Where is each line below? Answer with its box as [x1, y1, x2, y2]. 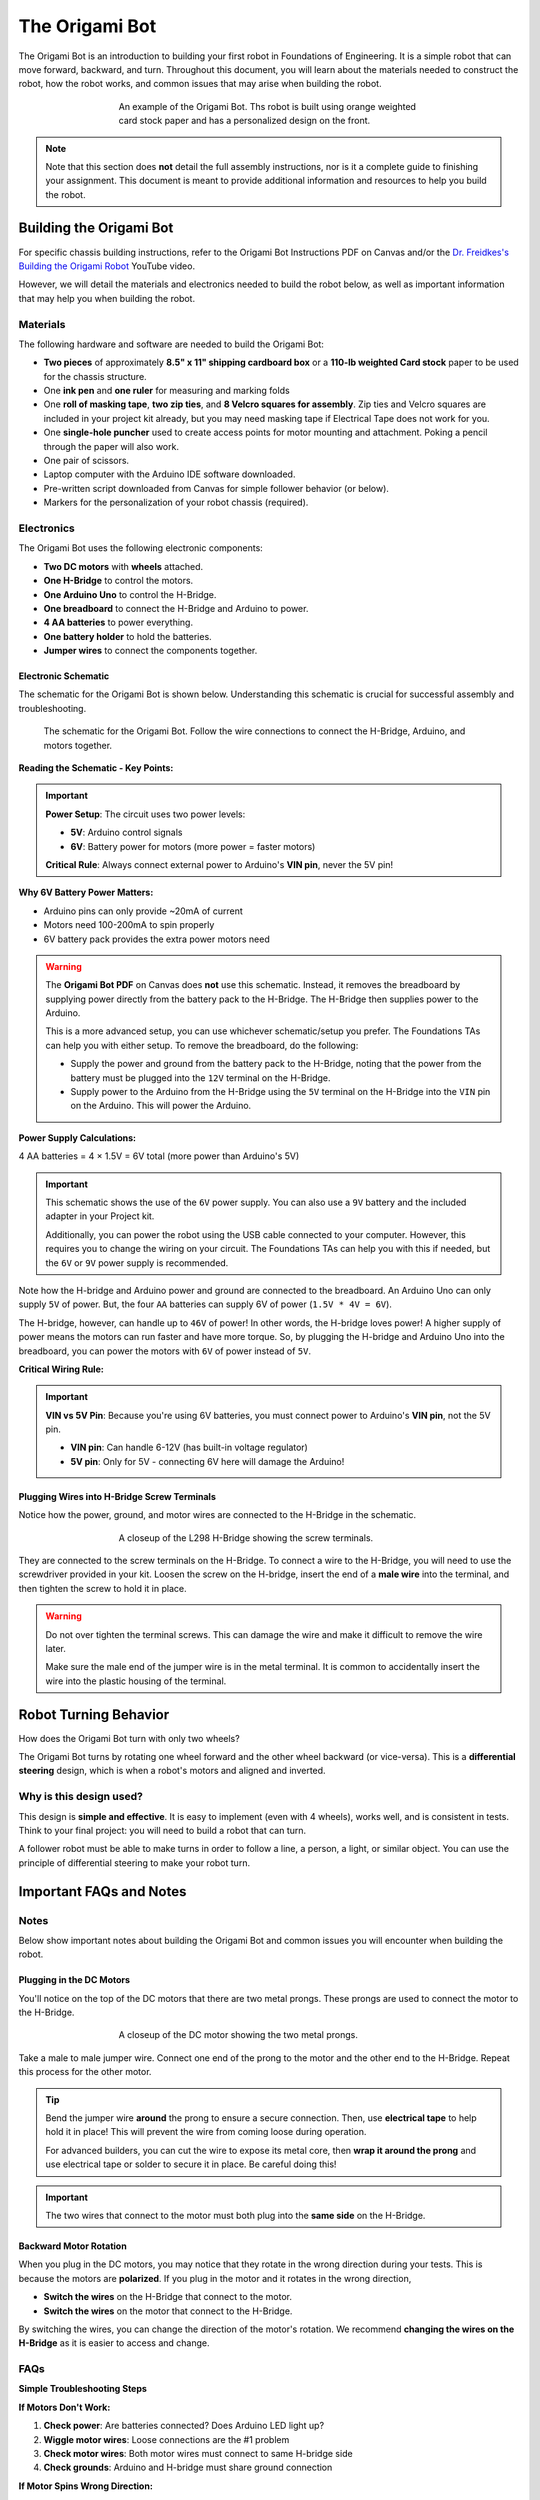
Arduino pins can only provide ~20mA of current [43, 905, 244, 917]
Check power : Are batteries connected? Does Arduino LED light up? [43, 2420, 325, 2432]
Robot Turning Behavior [18, 1706, 170, 1723]
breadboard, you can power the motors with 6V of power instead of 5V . [18, 1345, 312, 1357]
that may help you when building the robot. [18, 292, 195, 304]
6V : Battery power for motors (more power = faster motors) [70, 840, 316, 852]
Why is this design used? [18, 1790, 144, 1804]
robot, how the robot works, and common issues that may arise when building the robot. [18, 78, 382, 90]
